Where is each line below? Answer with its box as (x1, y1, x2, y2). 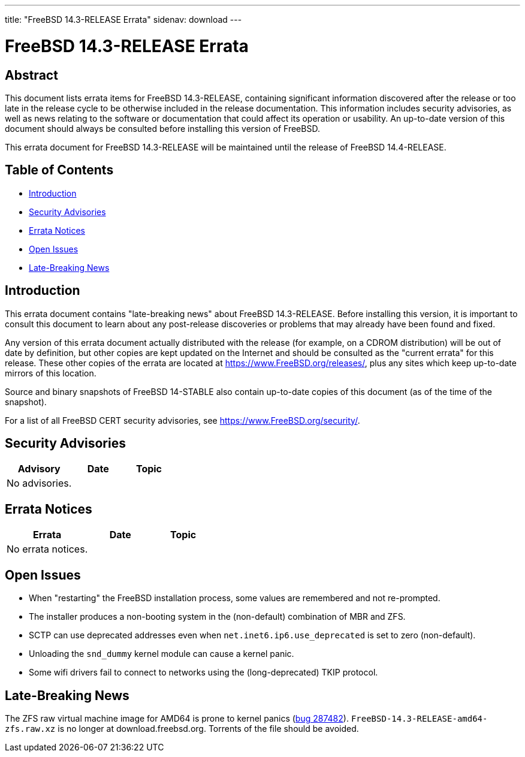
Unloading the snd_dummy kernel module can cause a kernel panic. (29, 649, 294, 659)
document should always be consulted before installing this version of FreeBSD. (5, 123, 320, 134)
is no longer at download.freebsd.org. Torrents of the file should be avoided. (58, 723, 359, 734)
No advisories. (7, 477, 72, 490)
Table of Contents (5, 162, 114, 178)
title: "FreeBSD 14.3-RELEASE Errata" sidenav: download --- (5, 14, 242, 25)
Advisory (17, 463, 61, 475)
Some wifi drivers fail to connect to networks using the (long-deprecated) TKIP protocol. (29, 667, 378, 678)
